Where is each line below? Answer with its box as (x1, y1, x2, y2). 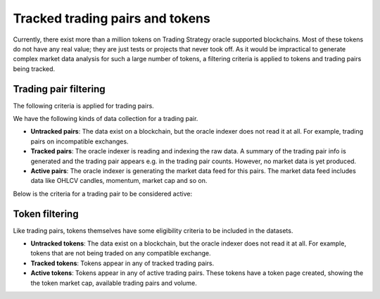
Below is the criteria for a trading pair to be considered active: (13, 189, 193, 198)
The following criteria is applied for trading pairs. (13, 101, 154, 110)
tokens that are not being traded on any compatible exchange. (30, 249, 211, 257)
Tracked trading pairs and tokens (13, 11, 210, 26)
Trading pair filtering (13, 83, 106, 95)
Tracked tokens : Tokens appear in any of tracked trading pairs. (30, 259, 215, 267)
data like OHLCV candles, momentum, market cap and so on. (30, 177, 208, 185)
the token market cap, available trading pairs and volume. (30, 279, 197, 287)
